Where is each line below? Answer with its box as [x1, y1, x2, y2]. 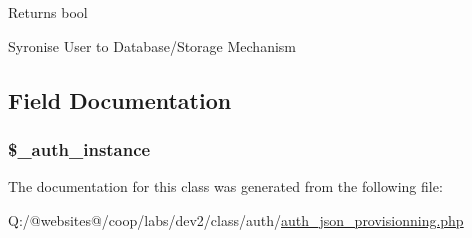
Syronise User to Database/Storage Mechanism [8, 35, 296, 56]
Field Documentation [8, 84, 232, 115]
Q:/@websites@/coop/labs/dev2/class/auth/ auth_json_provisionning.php [8, 209, 464, 230]
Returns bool [8, 2, 88, 22]
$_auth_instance [8, 136, 151, 161]
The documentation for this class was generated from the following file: [8, 176, 443, 197]
